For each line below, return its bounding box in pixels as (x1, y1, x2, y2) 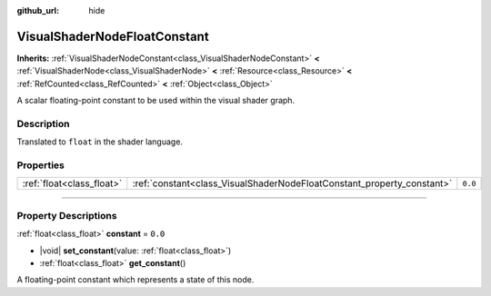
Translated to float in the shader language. (16, 136, 184, 147)
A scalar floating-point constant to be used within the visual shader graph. (16, 95, 296, 106)
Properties (16, 159, 65, 172)
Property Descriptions (16, 209, 117, 222)
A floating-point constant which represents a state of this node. (16, 274, 255, 285)
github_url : (16, 5, 59, 15)
